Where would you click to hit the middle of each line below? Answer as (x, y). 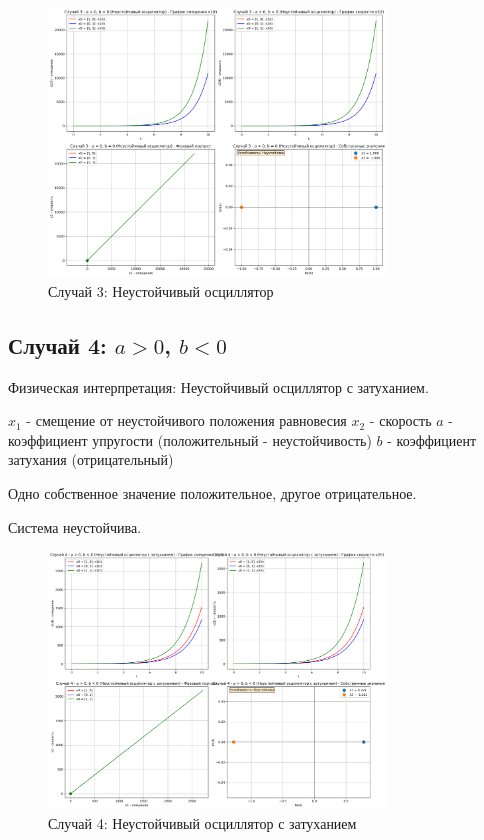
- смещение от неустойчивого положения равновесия (186, 420)
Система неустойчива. (75, 526)
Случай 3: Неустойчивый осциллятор (161, 290)
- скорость (400, 420)
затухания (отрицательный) (91, 459)
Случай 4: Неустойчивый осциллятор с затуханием (202, 822)
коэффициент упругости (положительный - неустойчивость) (190, 439)
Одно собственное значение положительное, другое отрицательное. (212, 493)
